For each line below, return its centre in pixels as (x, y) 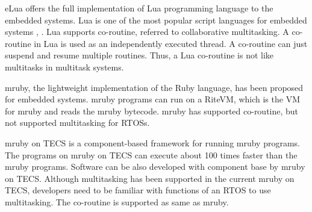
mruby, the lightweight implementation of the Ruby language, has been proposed (154, 87)
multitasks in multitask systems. (64, 67)
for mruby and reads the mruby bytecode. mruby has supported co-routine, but (152, 111)
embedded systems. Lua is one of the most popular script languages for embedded (156, 20)
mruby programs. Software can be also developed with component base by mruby (155, 167)
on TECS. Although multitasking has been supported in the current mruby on (150, 178)
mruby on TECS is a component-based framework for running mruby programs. (152, 142)
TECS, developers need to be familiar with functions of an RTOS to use (138, 190)
